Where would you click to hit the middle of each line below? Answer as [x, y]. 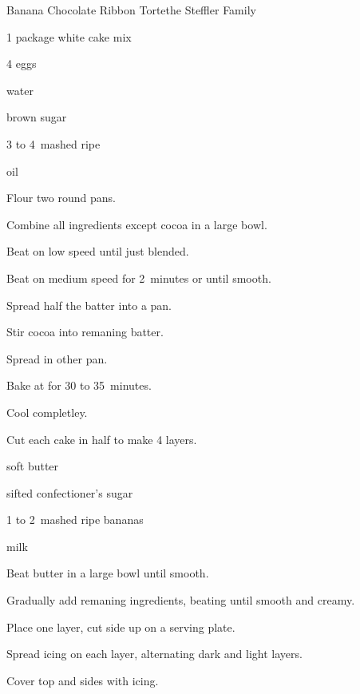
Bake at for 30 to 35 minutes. [79, 385]
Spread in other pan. [57, 358]
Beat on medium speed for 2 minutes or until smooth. [139, 278]
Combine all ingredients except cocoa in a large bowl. [137, 224]
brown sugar [37, 117]
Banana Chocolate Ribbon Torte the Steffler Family [131, 10]
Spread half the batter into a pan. [89, 305]
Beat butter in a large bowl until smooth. [108, 573]
